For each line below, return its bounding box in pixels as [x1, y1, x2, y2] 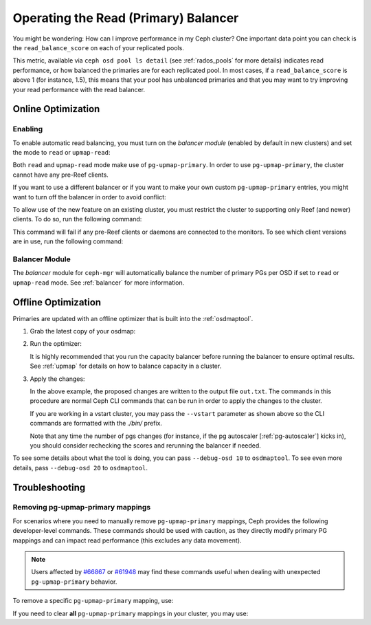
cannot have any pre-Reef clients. [12, 171, 109, 179]
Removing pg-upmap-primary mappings [12, 503, 151, 512]
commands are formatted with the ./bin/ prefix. [30, 419, 163, 428]
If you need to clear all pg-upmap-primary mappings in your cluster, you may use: [12, 609, 249, 617]
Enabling [12, 124, 43, 134]
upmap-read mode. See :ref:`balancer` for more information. [12, 278, 185, 287]
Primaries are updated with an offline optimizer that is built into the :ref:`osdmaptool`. [12, 314, 254, 322]
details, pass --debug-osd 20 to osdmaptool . [12, 463, 148, 472]
